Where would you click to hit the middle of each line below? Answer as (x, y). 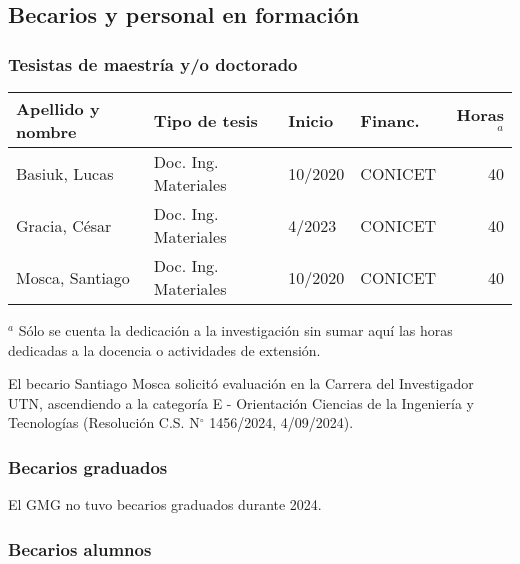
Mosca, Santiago (73, 277)
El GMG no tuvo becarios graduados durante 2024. (165, 504)
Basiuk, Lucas (65, 173)
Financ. (390, 120)
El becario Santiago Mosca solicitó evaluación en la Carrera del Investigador (241, 383)
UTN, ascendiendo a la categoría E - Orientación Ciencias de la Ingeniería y (241, 402)
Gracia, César (64, 225)
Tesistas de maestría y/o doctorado (153, 63)
